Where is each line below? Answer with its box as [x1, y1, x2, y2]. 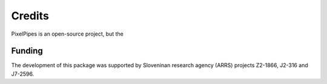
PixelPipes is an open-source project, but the [11, 30, 124, 37]
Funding [11, 46, 44, 56]
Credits [11, 9, 50, 22]
